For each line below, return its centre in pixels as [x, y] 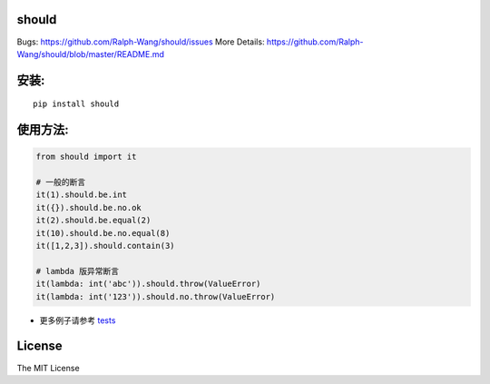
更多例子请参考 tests [78, 320]
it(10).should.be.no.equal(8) [103, 233]
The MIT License [49, 368]
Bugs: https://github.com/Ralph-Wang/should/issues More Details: [141, 42]
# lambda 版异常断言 [78, 271]
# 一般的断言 [61, 182]
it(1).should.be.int [81, 195]
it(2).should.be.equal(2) [93, 221]
